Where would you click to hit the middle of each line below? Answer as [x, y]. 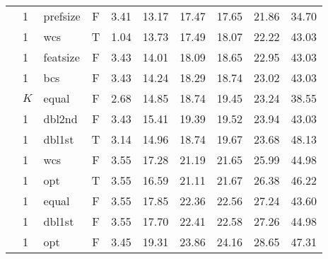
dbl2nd [60, 119]
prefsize [62, 16]
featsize [61, 57]
